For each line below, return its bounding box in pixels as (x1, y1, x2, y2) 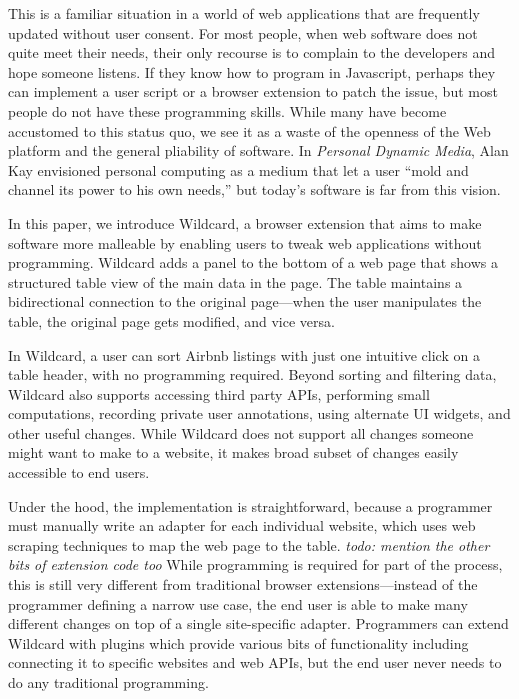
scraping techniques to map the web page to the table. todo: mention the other (8, 534, 490, 555)
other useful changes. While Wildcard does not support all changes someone (8, 422, 474, 443)
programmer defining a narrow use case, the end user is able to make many (8, 593, 468, 614)
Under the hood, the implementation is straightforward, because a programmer (8, 495, 493, 516)
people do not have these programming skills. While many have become (8, 100, 447, 121)
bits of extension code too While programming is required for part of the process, (8, 554, 503, 575)
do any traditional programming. (8, 672, 209, 692)
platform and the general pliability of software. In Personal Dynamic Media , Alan (8, 140, 509, 161)
